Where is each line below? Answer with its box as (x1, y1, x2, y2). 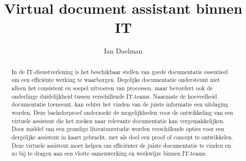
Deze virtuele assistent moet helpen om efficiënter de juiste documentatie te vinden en (11, 141, 231, 149)
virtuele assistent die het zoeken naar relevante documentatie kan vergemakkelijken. (11, 116, 225, 125)
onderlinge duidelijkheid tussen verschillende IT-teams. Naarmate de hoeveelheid (11, 92, 217, 100)
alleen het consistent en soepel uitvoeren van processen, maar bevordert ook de (11, 84, 213, 92)
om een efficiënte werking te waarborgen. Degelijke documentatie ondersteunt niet (11, 76, 220, 84)
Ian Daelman (104, 46, 143, 56)
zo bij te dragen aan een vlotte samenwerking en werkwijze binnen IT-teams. (11, 149, 207, 158)
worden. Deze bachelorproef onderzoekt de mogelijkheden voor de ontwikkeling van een (11, 108, 233, 116)
